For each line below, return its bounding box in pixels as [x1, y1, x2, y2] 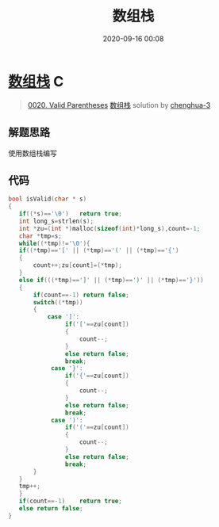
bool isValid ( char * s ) [8, 195, 87, 203]
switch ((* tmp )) [33, 298, 83, 306]
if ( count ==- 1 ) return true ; [18, 497, 123, 506]
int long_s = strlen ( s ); [18, 217, 94, 225]
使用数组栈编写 [8, 148, 57, 158]
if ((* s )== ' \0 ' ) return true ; [18, 210, 123, 218]
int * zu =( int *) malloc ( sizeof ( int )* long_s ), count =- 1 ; [18, 224, 201, 232]
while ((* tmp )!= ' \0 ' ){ [18, 239, 90, 247]
